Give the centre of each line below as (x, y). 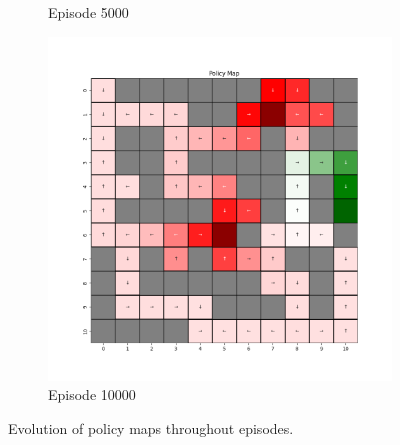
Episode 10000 (92, 394)
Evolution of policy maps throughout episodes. (151, 427)
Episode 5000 (88, 12)
